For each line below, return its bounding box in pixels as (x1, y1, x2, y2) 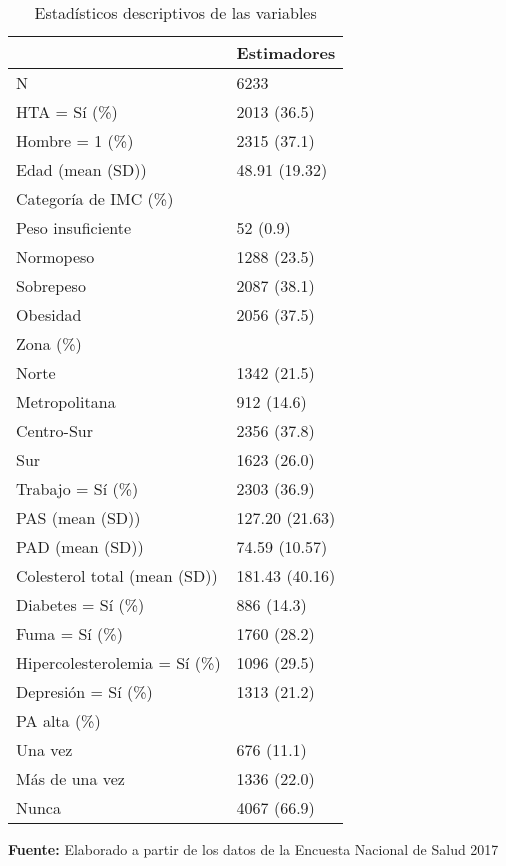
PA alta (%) (16, 709, 101, 732)
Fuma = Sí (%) (16, 622, 123, 645)
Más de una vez (16, 767, 125, 790)
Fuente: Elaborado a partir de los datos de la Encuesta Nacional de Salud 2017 (8, 839, 499, 859)
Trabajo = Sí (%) (16, 477, 139, 500)
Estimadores (236, 41, 336, 64)
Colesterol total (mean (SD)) (16, 564, 218, 587)
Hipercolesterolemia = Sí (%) (16, 651, 221, 674)
